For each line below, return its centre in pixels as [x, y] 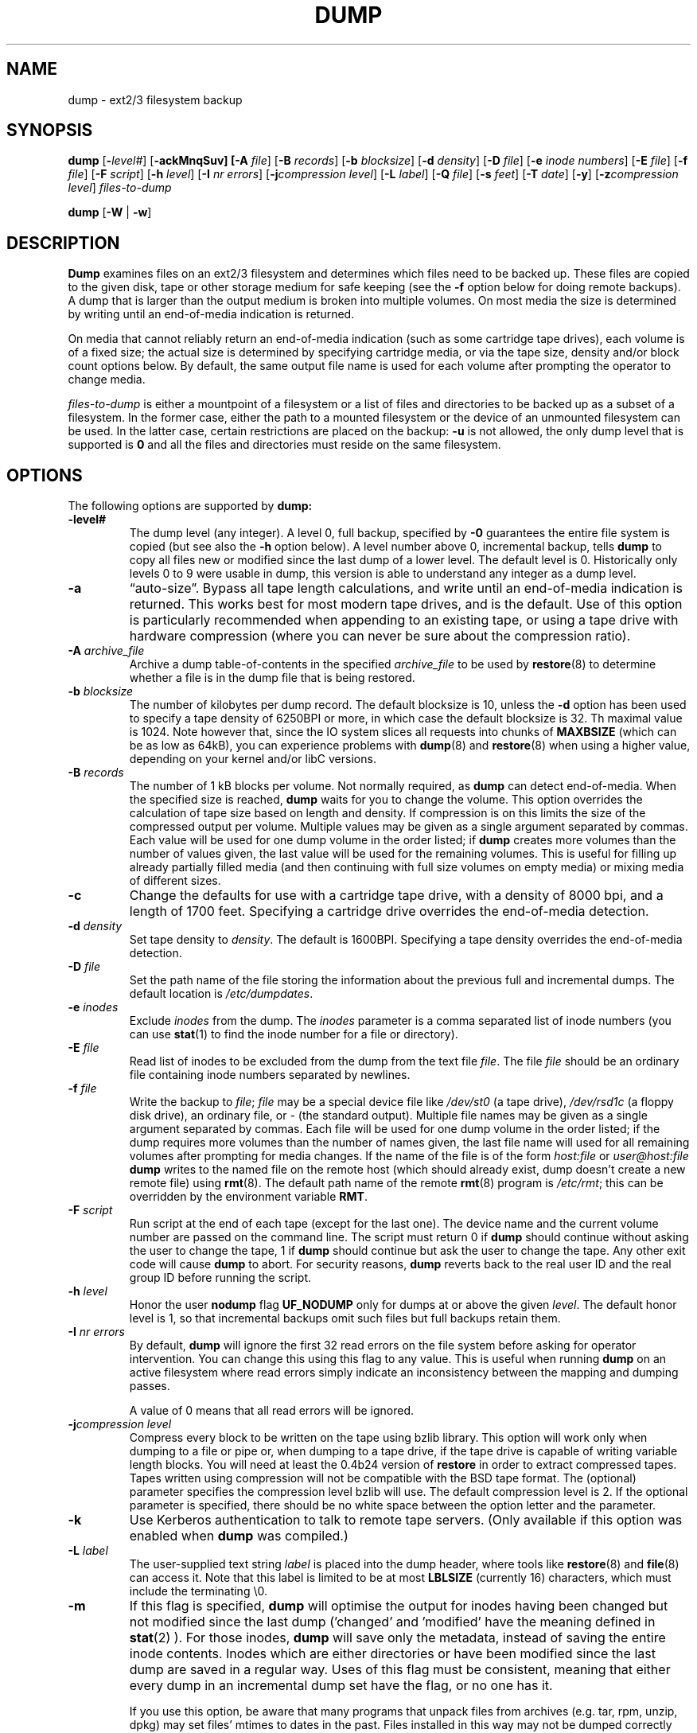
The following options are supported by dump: [190, 506]
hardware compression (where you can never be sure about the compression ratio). [380, 636]
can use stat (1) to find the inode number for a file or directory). [294, 1034]
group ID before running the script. [220, 1278]
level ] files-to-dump [120, 188]
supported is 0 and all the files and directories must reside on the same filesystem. [284, 445]
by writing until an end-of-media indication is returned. [211, 314]
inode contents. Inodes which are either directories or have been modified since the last [392, 1654]
